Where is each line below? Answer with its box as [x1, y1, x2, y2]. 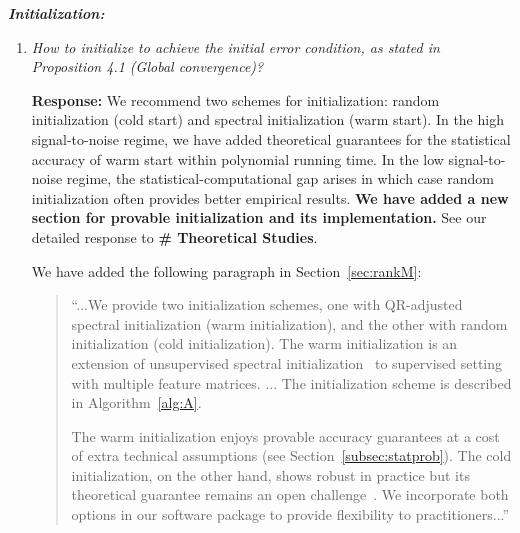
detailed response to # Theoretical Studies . [31, 226, 318, 247]
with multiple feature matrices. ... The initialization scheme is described [71, 372, 512, 393]
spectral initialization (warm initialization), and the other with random [71, 313, 508, 334]
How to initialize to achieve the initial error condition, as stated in [31, 36, 440, 57]
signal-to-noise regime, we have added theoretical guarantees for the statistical [31, 128, 511, 149]
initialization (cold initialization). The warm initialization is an [71, 333, 458, 354]
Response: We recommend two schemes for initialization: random [31, 89, 440, 110]
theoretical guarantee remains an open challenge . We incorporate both [71, 484, 509, 505]
